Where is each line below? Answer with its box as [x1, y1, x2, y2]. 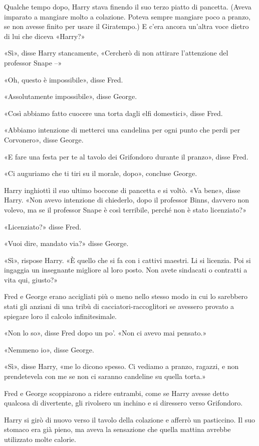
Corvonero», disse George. [4, 134, 84, 144]
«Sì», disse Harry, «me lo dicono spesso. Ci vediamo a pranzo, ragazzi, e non [4, 361, 239, 371]
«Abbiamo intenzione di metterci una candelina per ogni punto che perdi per [4, 124, 240, 135]
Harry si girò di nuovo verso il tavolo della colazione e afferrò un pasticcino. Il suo [4, 414, 255, 424]
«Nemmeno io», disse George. [4, 344, 94, 354]
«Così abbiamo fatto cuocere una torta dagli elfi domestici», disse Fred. [4, 107, 223, 118]
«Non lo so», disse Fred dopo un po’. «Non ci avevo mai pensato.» [4, 327, 207, 338]
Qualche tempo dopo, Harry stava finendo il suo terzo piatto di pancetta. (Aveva [4, 1, 251, 11]
